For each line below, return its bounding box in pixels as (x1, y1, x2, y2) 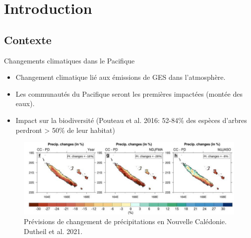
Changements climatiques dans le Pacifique (4, 55, 135, 65)
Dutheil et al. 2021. (24, 226, 83, 236)
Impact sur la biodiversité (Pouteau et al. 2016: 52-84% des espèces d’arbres (15, 115, 247, 125)
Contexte (4, 32, 52, 47)
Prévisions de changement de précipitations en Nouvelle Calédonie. (24, 216, 227, 227)
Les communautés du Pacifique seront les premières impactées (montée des (15, 88, 243, 99)
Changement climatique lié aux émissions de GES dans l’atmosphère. (15, 72, 226, 82)
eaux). (15, 98, 35, 109)
